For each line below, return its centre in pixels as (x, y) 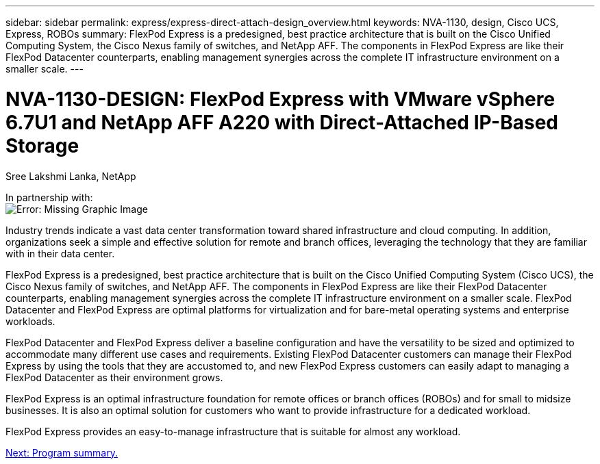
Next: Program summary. (62, 452)
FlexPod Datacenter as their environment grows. (114, 377)
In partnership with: (49, 197)
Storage (42, 145)
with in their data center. (60, 253)
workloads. (30, 321)
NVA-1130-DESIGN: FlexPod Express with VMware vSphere (280, 99)
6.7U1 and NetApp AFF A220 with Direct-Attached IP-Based (282, 122)
